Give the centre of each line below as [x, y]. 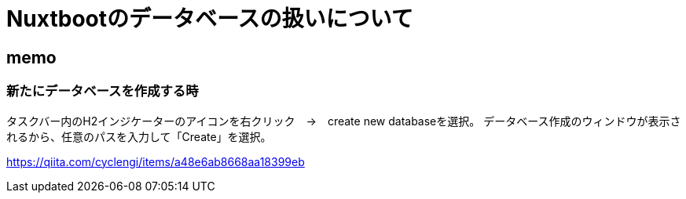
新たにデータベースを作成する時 [103, 91]
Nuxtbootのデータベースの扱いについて [210, 19]
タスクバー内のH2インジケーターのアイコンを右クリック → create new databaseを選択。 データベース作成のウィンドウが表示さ [344, 121]
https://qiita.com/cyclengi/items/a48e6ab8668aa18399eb [156, 161]
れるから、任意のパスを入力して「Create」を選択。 [139, 136]
